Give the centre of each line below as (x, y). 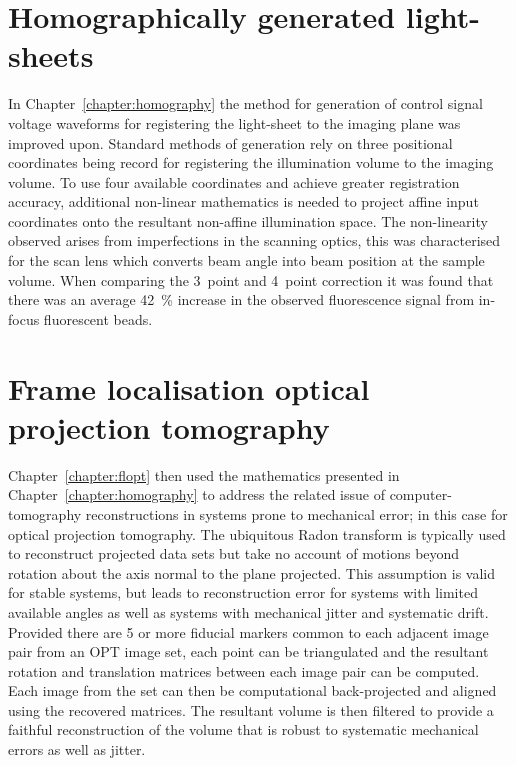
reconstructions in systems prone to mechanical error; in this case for (296, 513)
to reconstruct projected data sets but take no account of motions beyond (234, 553)
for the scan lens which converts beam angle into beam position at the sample (246, 260)
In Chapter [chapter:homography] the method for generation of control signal (245, 103)
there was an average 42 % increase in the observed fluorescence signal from (241, 299)
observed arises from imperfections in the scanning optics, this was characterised (254, 240)
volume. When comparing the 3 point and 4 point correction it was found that (251, 279)
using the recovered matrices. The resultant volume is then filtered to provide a (251, 709)
